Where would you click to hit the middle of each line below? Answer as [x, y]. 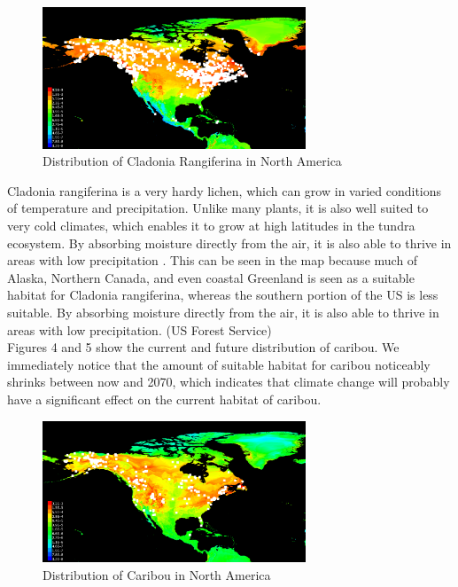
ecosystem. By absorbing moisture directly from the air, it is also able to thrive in [229, 243]
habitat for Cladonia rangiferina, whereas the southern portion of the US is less [223, 295]
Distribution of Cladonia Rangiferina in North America [192, 161]
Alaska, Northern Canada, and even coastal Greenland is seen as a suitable [211, 277]
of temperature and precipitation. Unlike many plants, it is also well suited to [218, 208]
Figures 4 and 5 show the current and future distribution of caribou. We [203, 347]
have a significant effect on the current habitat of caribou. [164, 399]
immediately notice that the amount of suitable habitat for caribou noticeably [219, 364]
